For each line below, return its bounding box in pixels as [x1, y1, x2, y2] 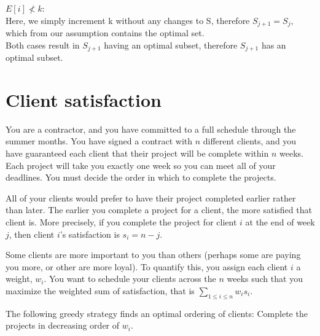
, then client [9, 227, 55, 240]
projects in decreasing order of [6, 319, 120, 332]
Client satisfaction [6, 87, 162, 112]
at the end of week [245, 215, 315, 228]
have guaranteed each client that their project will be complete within [6, 147, 269, 159]
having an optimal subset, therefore [104, 38, 238, 51]
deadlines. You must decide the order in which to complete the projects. [6, 171, 276, 184]
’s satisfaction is [60, 227, 120, 240]
